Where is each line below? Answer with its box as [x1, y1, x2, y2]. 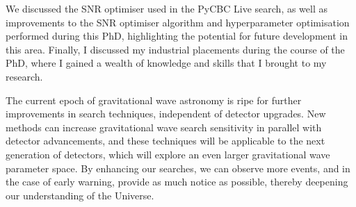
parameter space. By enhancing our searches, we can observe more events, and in [6, 160, 350, 175]
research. [6, 69, 43, 83]
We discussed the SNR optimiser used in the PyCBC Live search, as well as [6, 1, 328, 15]
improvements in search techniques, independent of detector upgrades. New [6, 106, 326, 121]
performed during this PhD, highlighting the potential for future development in [6, 28, 348, 43]
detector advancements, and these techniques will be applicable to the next [6, 133, 325, 148]
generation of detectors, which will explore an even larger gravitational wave [6, 147, 330, 161]
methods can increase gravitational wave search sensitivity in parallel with [6, 119, 322, 134]
